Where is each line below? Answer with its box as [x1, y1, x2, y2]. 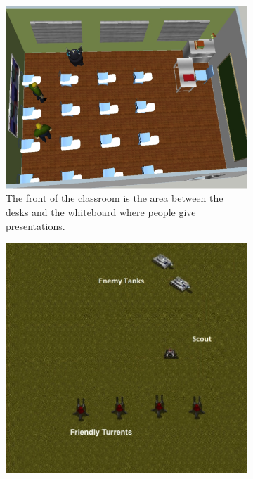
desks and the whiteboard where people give [6, 204, 196, 219]
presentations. [6, 218, 65, 233]
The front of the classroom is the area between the [6, 191, 223, 205]
